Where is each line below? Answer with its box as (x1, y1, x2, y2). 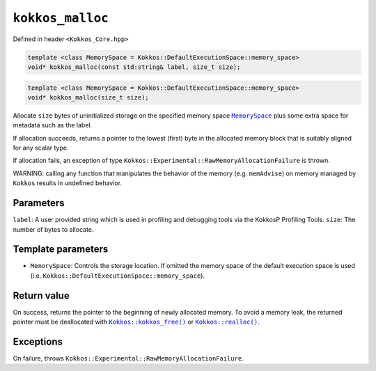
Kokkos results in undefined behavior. (13, 179, 122, 187)
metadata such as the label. (13, 121, 93, 129)
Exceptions (13, 336, 63, 347)
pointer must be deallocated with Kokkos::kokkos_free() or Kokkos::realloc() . (13, 317, 260, 326)
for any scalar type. (13, 143, 69, 152)
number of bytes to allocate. (13, 225, 94, 233)
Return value (13, 290, 70, 301)
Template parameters (13, 244, 109, 255)
